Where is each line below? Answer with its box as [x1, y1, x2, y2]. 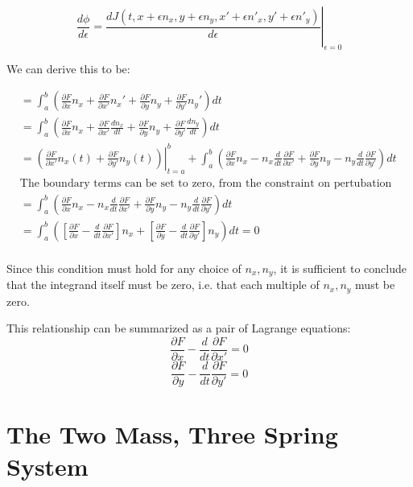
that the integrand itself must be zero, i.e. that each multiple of [6, 276, 320, 293]
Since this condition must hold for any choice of [6, 259, 242, 276]
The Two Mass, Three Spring [6, 418, 338, 451]
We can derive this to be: [6, 60, 130, 76]
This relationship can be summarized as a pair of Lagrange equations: [6, 320, 351, 336]
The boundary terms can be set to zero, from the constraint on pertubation [19, 177, 392, 189]
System [6, 449, 89, 482]
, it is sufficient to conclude [273, 259, 407, 276]
